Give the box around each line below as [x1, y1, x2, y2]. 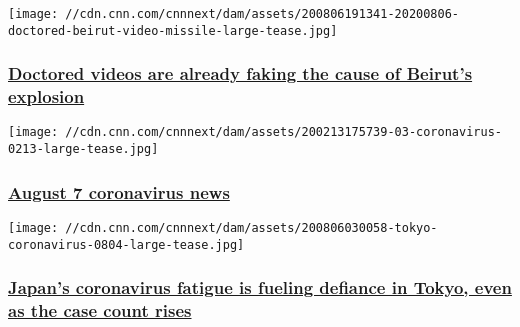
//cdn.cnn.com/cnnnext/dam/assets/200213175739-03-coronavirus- [65, 125, 502, 140]
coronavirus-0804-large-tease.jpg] [8, 237, 245, 252]
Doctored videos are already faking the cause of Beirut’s [8, 61, 473, 86]
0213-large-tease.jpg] [8, 142, 159, 157]
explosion [8, 84, 85, 109]
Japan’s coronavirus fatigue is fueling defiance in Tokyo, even [8, 275, 512, 300]
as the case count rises [8, 298, 192, 323]
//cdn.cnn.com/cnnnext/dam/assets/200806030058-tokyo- [65, 220, 438, 235]
